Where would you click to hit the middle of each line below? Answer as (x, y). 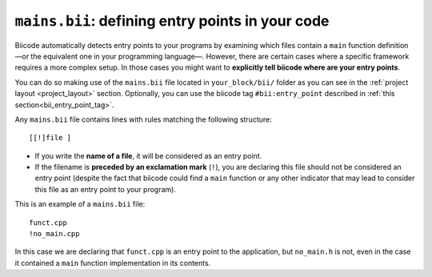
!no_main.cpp (54, 234)
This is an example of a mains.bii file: (80, 204)
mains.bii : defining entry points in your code (172, 21)
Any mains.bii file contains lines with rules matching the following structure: (143, 119)
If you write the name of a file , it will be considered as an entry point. (148, 155)
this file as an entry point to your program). (105, 189)
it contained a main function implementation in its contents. (113, 263)
